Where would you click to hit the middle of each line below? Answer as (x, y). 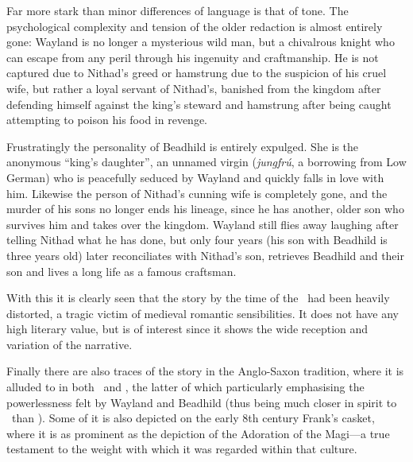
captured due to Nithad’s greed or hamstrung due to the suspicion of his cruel (197, 73)
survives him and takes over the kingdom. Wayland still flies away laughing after (203, 224)
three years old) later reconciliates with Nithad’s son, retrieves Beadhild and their (205, 255)
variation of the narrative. (69, 344)
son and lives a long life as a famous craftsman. (122, 271)
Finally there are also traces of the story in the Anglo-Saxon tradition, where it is (205, 371)
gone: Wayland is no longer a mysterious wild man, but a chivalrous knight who (201, 42)
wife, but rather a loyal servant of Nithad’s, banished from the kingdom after (194, 88)
